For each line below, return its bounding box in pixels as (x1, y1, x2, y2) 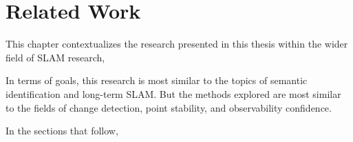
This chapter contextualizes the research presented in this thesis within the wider (6, 37, 348, 51)
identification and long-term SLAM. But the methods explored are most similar (6, 86, 341, 101)
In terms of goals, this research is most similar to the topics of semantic (6, 73, 308, 88)
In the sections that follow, (6, 123, 118, 138)
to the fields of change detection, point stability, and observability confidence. (6, 100, 332, 114)
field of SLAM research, (6, 50, 105, 64)
